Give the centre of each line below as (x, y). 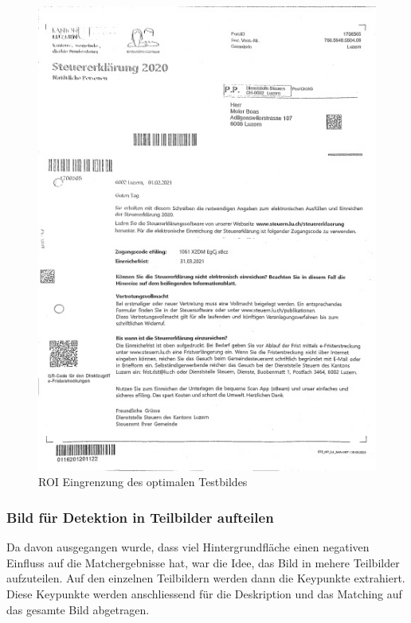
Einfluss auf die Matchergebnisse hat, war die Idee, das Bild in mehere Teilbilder (203, 562)
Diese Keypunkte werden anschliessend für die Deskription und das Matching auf (204, 594)
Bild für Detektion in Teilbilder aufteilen (140, 517)
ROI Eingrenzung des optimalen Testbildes (143, 482)
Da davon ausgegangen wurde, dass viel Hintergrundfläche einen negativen (188, 547)
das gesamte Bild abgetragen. (78, 609)
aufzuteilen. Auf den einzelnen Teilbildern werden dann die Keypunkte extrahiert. (206, 578)
